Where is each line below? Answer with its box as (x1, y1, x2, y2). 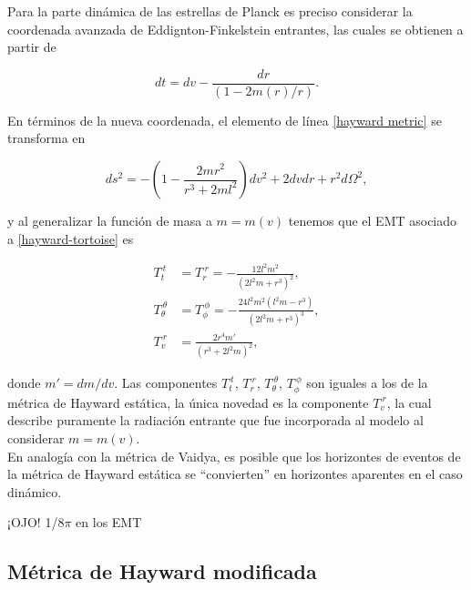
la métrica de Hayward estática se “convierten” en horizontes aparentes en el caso (7, 464, 463, 483)
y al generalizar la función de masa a (7, 211, 212, 230)
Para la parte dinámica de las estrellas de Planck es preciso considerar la (7, 2, 413, 20)
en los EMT (76, 513, 142, 532)
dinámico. (7, 482, 62, 501)
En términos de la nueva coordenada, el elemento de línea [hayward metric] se (7, 110, 442, 129)
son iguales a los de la (306, 373, 428, 392)
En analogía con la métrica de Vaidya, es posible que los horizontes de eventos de (7, 446, 461, 465)
